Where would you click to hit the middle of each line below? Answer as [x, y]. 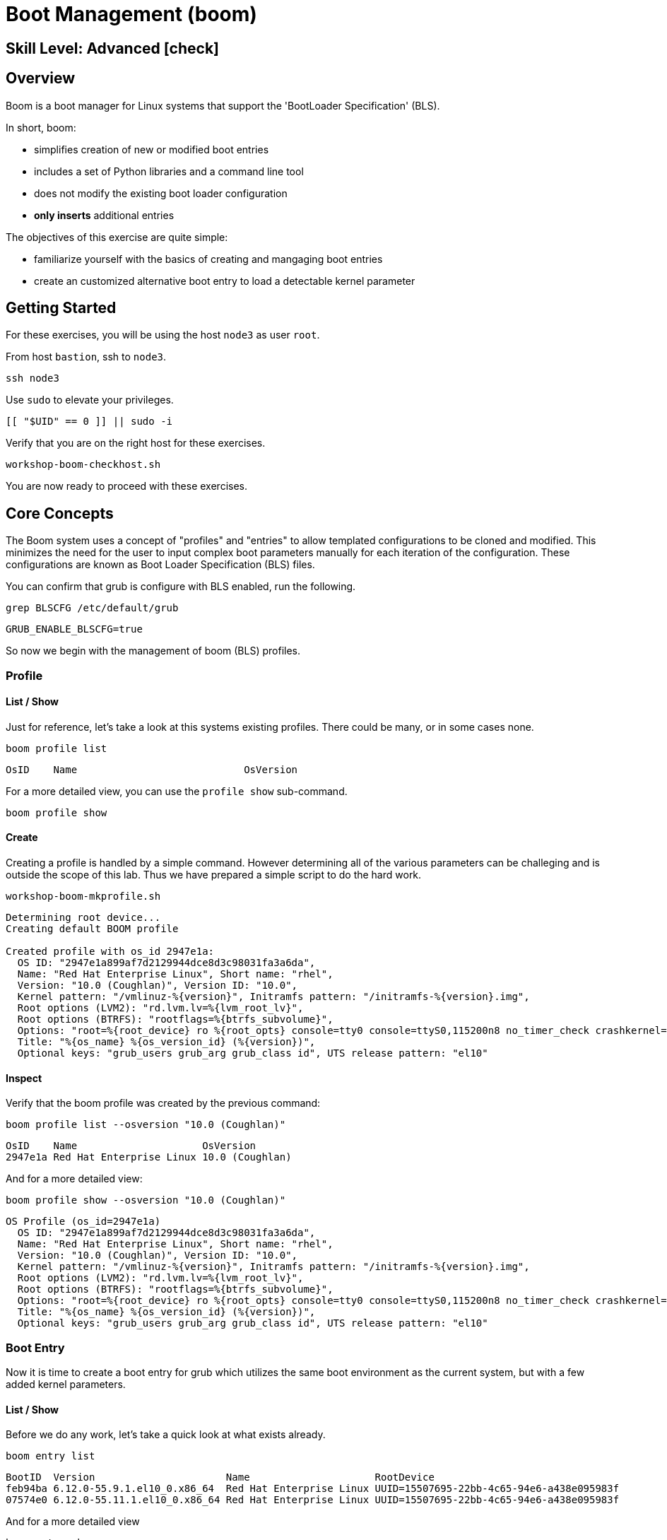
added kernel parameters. [66, 1385]
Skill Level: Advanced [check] [112, 48]
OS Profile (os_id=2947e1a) [83, 1222]
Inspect [24, 1078]
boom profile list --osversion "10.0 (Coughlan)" [146, 1125]
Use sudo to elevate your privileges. [90, 400]
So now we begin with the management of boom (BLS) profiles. [153, 651]
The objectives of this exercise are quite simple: [117, 237]
